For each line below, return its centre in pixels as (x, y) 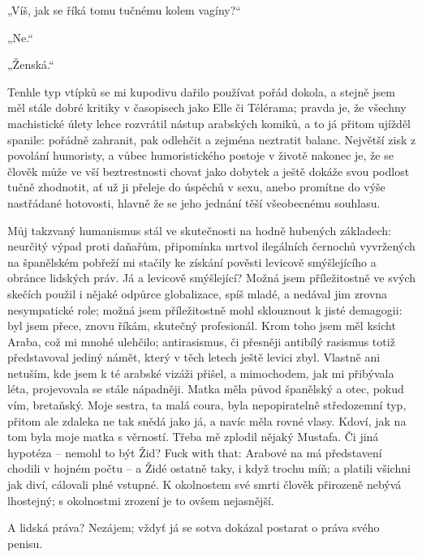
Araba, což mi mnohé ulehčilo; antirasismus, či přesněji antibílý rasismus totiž (201, 341)
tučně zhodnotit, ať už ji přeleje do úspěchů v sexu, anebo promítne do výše (196, 187)
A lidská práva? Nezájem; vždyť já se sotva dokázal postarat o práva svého (194, 527)
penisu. (25, 543)
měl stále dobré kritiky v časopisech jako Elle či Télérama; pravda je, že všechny (207, 107)
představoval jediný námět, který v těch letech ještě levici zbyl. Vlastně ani (194, 357)
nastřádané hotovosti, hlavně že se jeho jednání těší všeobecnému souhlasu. (194, 202)
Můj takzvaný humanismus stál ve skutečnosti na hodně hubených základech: (199, 230)
